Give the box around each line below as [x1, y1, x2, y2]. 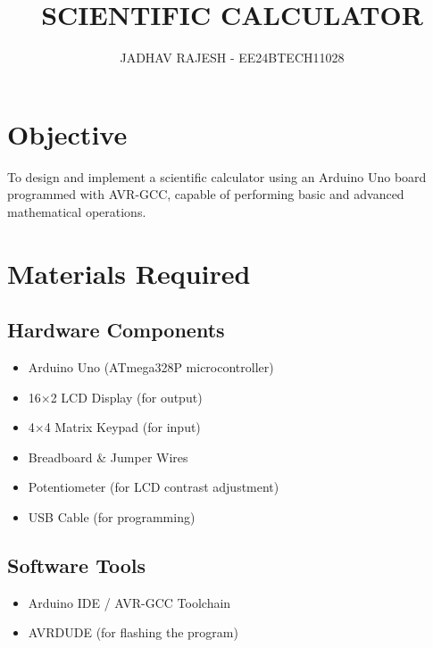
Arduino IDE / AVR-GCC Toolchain [28, 593, 231, 611]
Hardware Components [7, 316, 225, 344]
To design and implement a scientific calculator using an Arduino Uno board [7, 167, 427, 186]
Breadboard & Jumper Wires [28, 447, 188, 466]
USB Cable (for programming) [28, 507, 196, 526]
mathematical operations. [7, 202, 146, 220]
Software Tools [7, 551, 146, 578]
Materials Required [7, 254, 251, 291]
